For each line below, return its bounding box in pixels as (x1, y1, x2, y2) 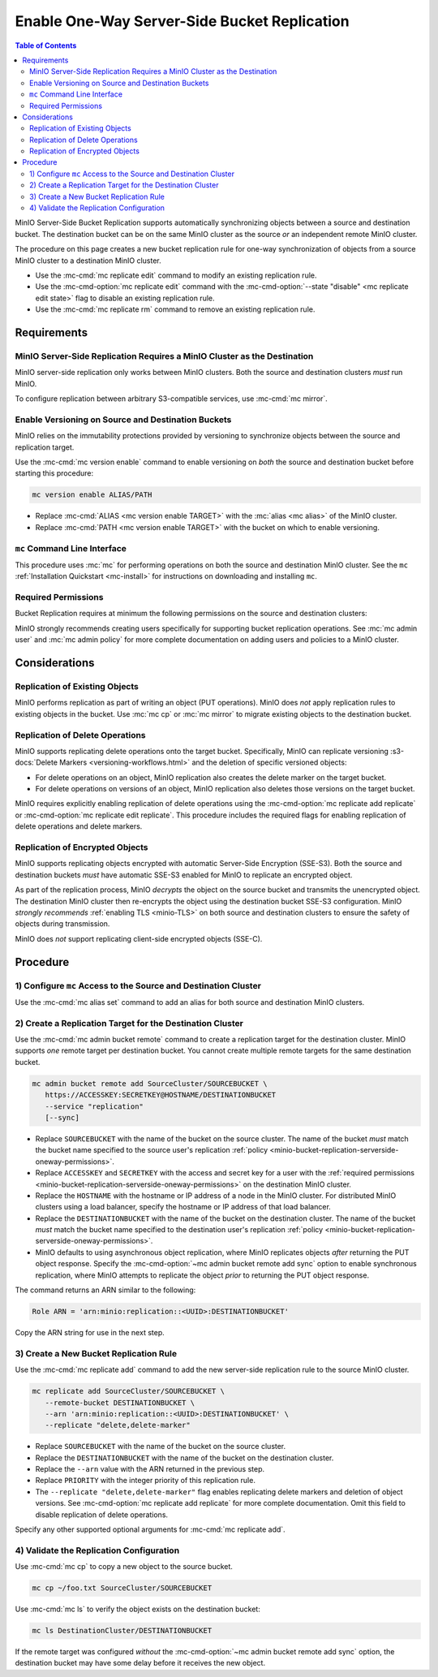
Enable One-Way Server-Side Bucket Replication (15, 12, 350, 30)
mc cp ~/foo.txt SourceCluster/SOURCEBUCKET (32, 1584, 213, 1593)
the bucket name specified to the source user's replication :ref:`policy (35, 1145, 268, 1155)
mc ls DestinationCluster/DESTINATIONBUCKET (32, 1626, 213, 1636)
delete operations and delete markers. (15, 821, 143, 831)
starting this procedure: (15, 468, 93, 478)
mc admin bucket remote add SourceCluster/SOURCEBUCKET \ (32, 1079, 268, 1088)
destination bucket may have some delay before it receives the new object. (15, 1658, 266, 1668)
